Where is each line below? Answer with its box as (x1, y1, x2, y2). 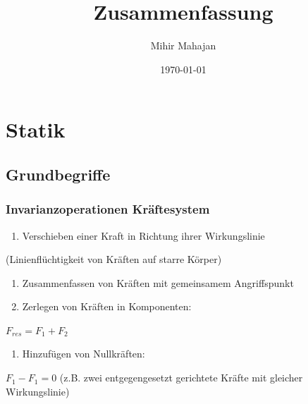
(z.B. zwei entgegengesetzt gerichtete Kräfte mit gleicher (59, 370, 303, 385)
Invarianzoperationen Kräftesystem (6, 200, 210, 218)
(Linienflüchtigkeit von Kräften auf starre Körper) (6, 252, 222, 267)
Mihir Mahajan (150, 38, 216, 53)
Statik (6, 115, 66, 144)
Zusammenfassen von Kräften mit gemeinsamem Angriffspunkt (22, 275, 294, 290)
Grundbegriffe (6, 163, 111, 185)
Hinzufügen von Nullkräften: (22, 346, 145, 361)
